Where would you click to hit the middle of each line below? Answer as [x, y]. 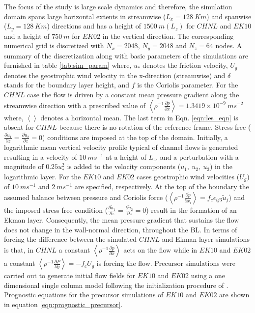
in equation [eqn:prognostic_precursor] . [63, 304]
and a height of [27, 36]
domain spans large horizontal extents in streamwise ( [85, 16]
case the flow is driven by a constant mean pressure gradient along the [133, 94]
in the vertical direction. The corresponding [168, 36]
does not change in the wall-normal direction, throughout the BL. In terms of [121, 229]
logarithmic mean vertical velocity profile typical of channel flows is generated [121, 147]
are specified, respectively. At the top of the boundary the [162, 186]
